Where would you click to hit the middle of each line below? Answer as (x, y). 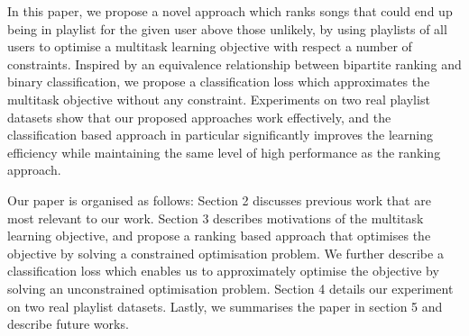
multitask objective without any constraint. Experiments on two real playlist (219, 99)
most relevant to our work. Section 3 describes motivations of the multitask (216, 218)
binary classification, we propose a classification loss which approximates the (219, 82)
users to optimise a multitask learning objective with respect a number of (210, 46)
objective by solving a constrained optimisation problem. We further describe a (225, 253)
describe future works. (68, 324)
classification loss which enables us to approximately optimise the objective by (223, 271)
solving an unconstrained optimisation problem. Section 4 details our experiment (230, 288)
